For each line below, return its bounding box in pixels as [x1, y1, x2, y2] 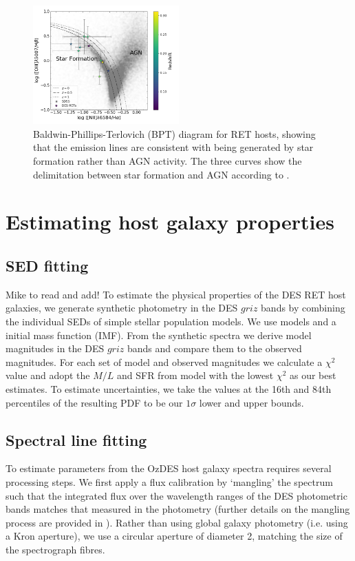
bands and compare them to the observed [127, 341, 302, 356]
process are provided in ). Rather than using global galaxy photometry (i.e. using [6, 515, 348, 529]
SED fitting [6, 254, 89, 276]
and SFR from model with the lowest [116, 368, 274, 382]
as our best [289, 368, 336, 382]
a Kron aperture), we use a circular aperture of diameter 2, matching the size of [6, 529, 343, 543]
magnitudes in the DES [6, 341, 105, 356]
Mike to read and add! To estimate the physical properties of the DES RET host [6, 287, 346, 301]
